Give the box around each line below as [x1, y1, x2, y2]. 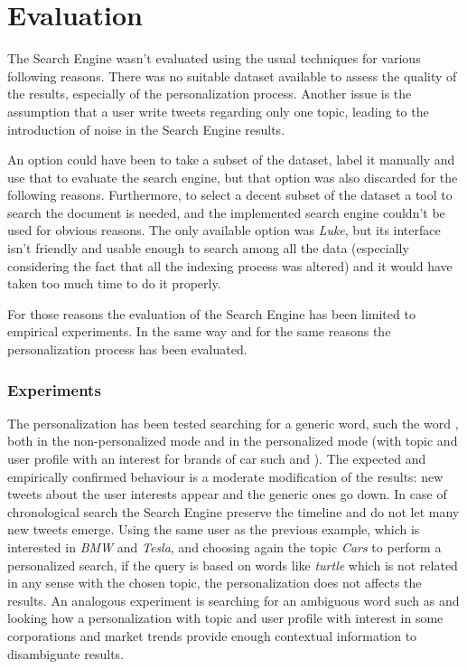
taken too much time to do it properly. [7, 274, 221, 293]
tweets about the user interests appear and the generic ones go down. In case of [7, 485, 447, 504]
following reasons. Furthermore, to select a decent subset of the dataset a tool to [7, 185, 453, 204]
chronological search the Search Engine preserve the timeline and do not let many [7, 502, 460, 521]
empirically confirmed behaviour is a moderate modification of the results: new [7, 466, 444, 485]
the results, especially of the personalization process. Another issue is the [7, 84, 412, 103]
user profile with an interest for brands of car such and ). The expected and [7, 449, 426, 468]
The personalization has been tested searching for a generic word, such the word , [7, 413, 459, 432]
